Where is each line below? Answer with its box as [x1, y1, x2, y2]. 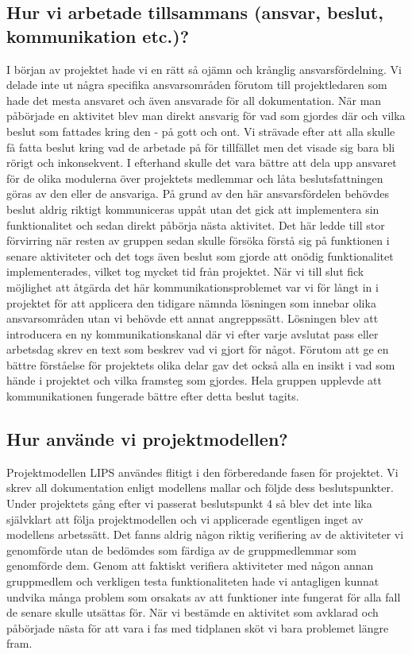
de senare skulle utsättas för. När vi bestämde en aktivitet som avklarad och [6, 604, 379, 621]
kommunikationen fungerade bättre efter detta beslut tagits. [6, 388, 299, 404]
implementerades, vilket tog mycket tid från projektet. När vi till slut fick [6, 263, 364, 280]
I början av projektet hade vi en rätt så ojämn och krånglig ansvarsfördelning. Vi [6, 60, 402, 77]
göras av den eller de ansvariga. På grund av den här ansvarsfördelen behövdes [6, 185, 389, 202]
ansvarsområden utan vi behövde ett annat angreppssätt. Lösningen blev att [6, 310, 379, 327]
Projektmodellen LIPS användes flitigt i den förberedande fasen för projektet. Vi [6, 463, 399, 480]
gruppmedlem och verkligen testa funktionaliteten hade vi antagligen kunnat [6, 573, 379, 590]
